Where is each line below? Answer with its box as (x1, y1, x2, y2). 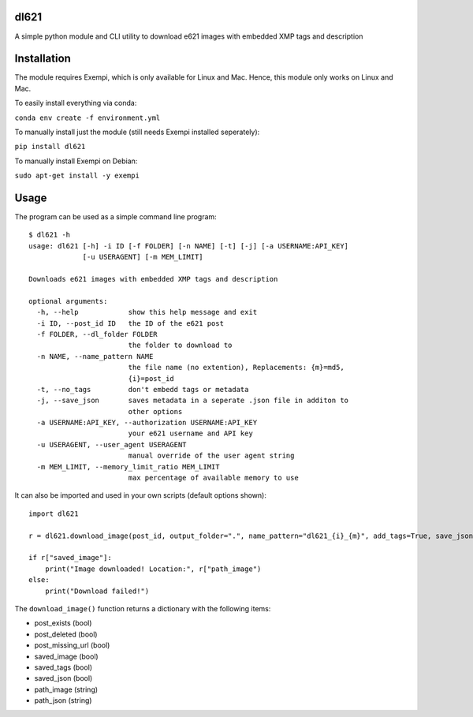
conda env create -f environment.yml (14, 113, 161, 122)
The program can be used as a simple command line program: (14, 212, 217, 222)
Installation (14, 52, 71, 65)
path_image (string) (34, 685, 99, 694)
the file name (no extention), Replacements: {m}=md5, (128, 363, 345, 372)
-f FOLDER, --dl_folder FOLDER (36, 330, 158, 338)
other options (128, 407, 183, 416)
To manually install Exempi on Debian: (14, 156, 138, 166)
